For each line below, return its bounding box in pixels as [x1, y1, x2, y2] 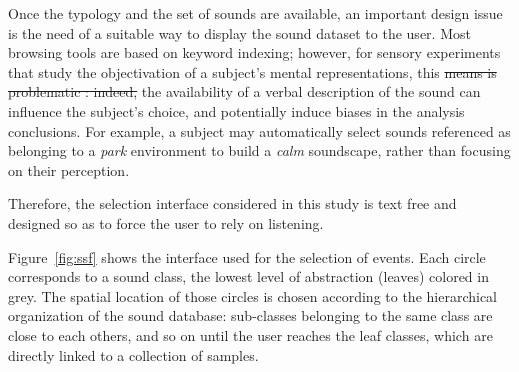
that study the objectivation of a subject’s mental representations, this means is [8, 61, 497, 82]
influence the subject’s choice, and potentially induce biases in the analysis [8, 100, 465, 121]
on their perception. [8, 159, 130, 180]
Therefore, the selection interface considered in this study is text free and [8, 193, 457, 214]
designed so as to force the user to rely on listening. [8, 212, 324, 233]
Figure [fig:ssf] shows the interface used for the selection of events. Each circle [8, 246, 486, 267]
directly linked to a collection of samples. [8, 344, 259, 365]
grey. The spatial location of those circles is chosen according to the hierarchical [8, 285, 497, 306]
